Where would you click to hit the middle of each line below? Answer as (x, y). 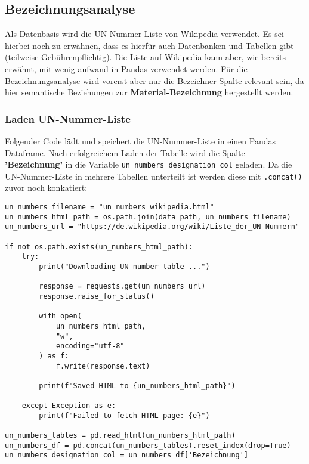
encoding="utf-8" (90, 346)
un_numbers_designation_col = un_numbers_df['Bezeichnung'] (127, 455)
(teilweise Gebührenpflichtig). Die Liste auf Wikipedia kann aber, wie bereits (146, 57)
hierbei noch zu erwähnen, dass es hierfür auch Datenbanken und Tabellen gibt (149, 45)
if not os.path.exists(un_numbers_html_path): (99, 247)
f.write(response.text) (103, 366)
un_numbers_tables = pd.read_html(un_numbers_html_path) (120, 436)
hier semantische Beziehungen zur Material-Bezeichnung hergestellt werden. (149, 92)
